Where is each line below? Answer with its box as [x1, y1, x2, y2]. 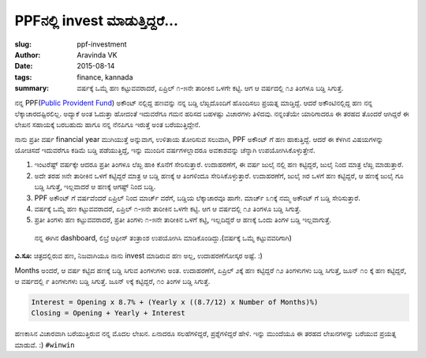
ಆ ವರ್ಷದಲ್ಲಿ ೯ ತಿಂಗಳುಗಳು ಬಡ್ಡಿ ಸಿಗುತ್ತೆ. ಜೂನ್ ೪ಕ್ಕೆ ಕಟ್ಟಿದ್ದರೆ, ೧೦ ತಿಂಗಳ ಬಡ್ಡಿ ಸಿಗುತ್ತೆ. [14, 276, 211, 285]
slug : [14, 39, 32, 49]
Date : [14, 62, 33, 71]
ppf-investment [77, 39, 127, 49]
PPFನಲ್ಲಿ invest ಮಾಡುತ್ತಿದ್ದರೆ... [14, 12, 179, 29]
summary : [14, 84, 50, 93]
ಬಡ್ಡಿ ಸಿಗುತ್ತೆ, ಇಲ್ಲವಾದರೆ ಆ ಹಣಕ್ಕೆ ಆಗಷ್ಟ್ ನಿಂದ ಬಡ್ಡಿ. [34, 182, 156, 192]
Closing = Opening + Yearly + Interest [31, 308, 185, 318]
